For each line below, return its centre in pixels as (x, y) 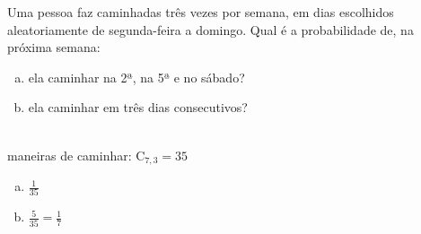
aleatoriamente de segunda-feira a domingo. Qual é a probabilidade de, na (210, 29)
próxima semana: (54, 47)
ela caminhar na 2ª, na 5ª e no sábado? (136, 77)
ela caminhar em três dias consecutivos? (138, 107)
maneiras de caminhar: (70, 155)
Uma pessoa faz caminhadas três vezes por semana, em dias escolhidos (201, 12)
